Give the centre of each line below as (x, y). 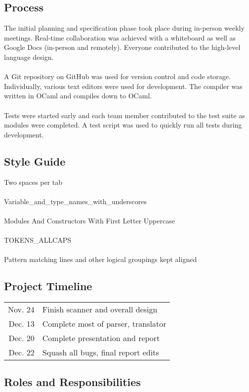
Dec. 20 (21, 338)
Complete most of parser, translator (104, 324)
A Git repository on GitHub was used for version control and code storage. (117, 76)
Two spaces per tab (33, 182)
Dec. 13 (21, 324)
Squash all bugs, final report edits (101, 352)
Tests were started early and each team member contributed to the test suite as (124, 115)
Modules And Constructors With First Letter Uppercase (89, 220)
